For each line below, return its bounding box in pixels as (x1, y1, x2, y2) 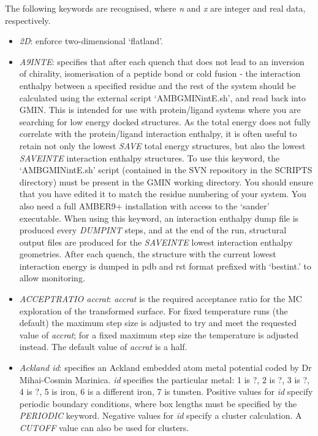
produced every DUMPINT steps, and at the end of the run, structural (19, 224, 287, 236)
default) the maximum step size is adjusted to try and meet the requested (19, 316, 297, 329)
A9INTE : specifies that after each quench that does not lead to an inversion (19, 55, 305, 68)
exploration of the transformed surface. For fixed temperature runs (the (19, 304, 288, 317)
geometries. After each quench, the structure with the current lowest (19, 247, 276, 260)
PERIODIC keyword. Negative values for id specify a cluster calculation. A (19, 409, 302, 422)
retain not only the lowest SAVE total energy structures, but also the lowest (19, 139, 306, 152)
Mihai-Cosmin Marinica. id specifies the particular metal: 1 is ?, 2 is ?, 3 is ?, (19, 373, 310, 386)
